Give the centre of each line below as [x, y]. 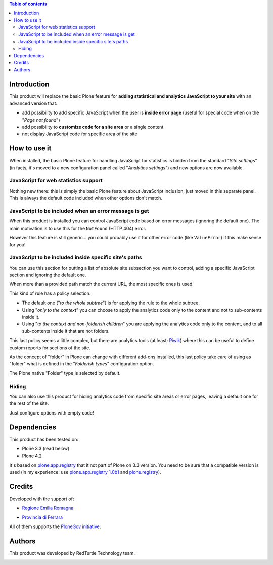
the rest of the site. [29, 403]
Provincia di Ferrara [42, 517]
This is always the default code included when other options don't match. [86, 198]
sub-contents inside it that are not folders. [66, 331]
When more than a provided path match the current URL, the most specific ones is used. [102, 284]
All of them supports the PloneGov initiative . [55, 526]
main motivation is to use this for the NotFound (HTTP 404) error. [78, 228]
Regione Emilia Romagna [48, 508]
